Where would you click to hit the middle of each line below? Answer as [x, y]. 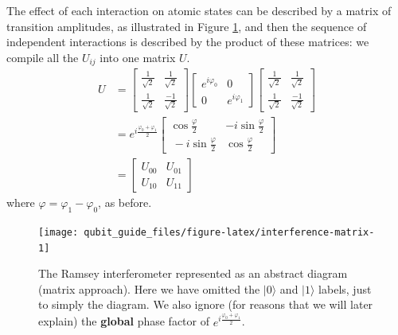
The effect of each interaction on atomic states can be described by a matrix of [199, 10]
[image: [59, 232]
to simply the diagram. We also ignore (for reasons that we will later [206, 304]
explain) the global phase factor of [124, 321]
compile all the [43, 57]
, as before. [125, 203]
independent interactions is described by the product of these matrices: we [188, 42]
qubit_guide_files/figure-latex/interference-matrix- [229, 232]
